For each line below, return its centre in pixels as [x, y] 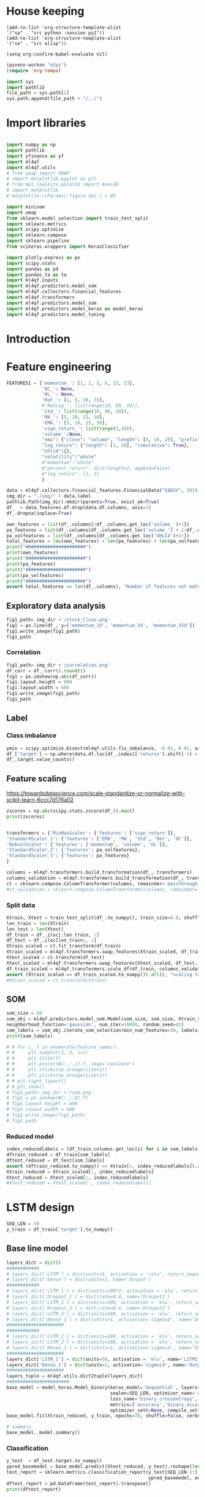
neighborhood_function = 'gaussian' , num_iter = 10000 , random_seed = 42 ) [95, 1024]
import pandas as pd [33, 269]
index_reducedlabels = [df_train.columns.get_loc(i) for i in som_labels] [103, 1149]
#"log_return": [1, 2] [70, 474]
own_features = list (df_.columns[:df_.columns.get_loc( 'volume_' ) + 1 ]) [98, 524]
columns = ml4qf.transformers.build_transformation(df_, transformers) [99, 872]
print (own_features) [33, 553]
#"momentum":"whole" [68, 462]
